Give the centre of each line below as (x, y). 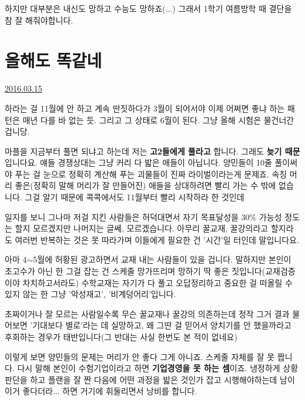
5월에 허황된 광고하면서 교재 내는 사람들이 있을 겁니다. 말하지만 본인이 (162, 259)
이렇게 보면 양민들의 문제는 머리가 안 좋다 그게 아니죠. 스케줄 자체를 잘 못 (140, 356)
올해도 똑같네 (53, 60)
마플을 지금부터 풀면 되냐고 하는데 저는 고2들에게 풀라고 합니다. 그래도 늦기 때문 (152, 151)
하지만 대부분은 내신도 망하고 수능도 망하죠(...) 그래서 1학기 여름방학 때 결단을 (148, 8)
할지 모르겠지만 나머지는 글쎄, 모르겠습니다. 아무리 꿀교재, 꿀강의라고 (142, 228)
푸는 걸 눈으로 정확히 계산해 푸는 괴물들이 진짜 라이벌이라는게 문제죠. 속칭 (151, 174)
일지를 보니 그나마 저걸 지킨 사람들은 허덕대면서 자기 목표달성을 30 (127, 216)
